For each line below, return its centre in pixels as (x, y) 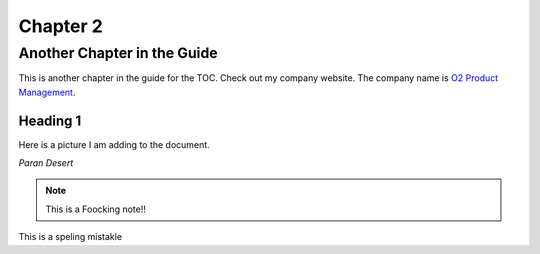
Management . (47, 92)
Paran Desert (46, 163)
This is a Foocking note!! (96, 209)
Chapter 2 (61, 26)
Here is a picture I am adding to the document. (114, 144)
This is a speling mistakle (70, 237)
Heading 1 (50, 120)
